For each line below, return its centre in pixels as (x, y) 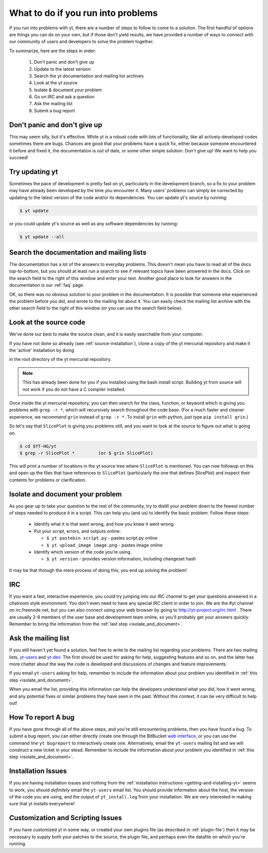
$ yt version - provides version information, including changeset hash (121, 559)
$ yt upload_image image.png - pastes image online (104, 545)
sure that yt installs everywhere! (42, 804)
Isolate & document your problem (68, 90)
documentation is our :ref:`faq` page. (47, 285)
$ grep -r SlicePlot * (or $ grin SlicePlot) (86, 453)
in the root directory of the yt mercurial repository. (60, 359)
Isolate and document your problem (66, 494)
